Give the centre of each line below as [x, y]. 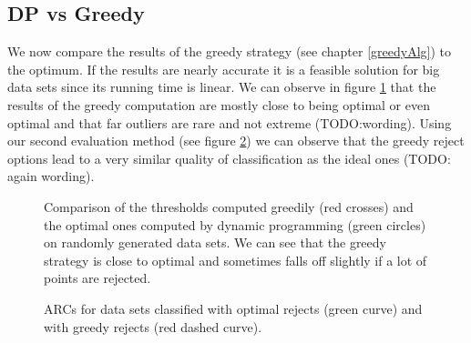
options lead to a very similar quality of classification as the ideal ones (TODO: [229, 158]
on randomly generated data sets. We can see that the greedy [215, 242]
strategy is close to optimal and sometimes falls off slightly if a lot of [235, 260]
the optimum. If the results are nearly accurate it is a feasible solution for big [224, 69]
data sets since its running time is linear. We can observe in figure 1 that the [222, 87]
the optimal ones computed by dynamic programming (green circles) [235, 224]
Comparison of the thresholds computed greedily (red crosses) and [229, 206]
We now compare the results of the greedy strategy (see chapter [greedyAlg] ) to [230, 51]
